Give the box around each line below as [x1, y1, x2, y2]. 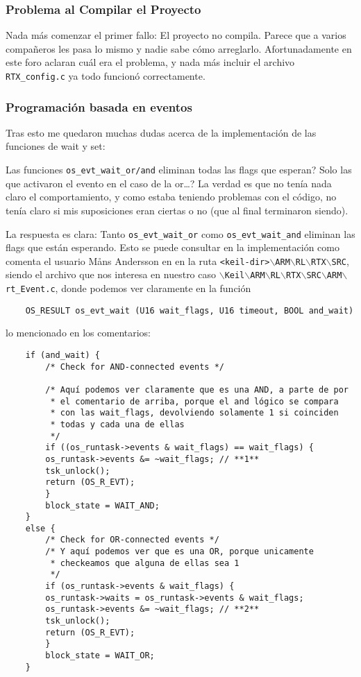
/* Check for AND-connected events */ [45, 361, 224, 372]
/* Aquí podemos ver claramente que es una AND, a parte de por [45, 384, 349, 395]
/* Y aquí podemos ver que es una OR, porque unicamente [45, 547, 314, 557]
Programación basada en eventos [6, 98, 192, 115]
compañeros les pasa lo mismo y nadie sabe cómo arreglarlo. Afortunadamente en [6, 41, 352, 55]
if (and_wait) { [25, 350, 101, 360]
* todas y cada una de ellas [50, 419, 185, 429]
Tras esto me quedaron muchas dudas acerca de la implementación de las [6, 125, 317, 139]
